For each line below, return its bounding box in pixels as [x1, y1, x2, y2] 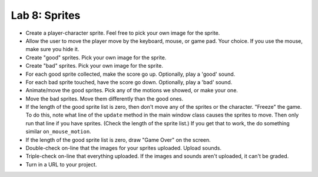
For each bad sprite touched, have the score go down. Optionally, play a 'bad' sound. [25, 78, 233, 85]
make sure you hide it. [25, 46, 79, 53]
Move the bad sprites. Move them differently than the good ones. [25, 95, 184, 102]
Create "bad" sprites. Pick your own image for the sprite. [25, 62, 163, 69]
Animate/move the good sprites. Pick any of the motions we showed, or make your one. [25, 87, 238, 94]
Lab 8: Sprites [11, 9, 81, 22]
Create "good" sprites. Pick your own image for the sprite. [25, 54, 167, 61]
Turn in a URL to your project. [25, 161, 97, 168]
